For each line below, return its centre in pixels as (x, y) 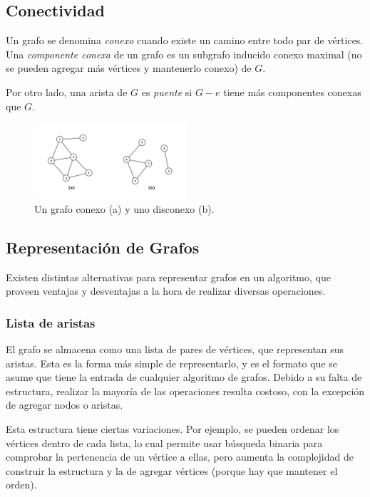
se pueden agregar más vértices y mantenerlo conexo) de (129, 68)
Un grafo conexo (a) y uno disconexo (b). (124, 208)
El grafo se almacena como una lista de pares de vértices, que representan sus (175, 349)
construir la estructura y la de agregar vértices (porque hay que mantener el (172, 470)
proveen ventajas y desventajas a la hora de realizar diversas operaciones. (166, 291)
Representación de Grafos (103, 247)
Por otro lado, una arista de (67, 91)
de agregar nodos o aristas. (65, 405)
